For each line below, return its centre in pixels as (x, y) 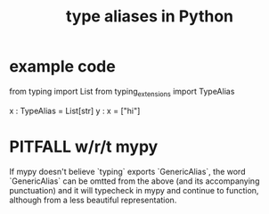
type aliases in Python (150, 16)
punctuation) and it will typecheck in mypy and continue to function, (134, 190)
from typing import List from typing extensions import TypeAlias (122, 92)
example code (62, 66)
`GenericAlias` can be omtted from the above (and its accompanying (134, 181)
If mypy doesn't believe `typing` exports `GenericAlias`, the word (127, 171)
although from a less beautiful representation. (93, 200)
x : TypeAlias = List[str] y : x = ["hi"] (75, 111)
